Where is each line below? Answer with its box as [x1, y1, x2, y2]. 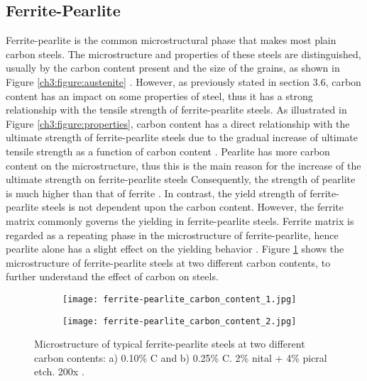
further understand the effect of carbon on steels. [6, 269, 219, 284]
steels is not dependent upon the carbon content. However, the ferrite [41, 199, 344, 214]
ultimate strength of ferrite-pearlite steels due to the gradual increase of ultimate [6, 130, 358, 145]
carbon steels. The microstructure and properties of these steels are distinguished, [6, 46, 361, 61]
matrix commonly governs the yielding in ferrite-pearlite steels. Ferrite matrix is [6, 213, 354, 228]
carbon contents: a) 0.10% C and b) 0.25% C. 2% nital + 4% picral [34, 350, 327, 365]
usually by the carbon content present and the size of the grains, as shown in [6, 60, 340, 75]
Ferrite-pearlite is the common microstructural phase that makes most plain [6, 33, 336, 48]
